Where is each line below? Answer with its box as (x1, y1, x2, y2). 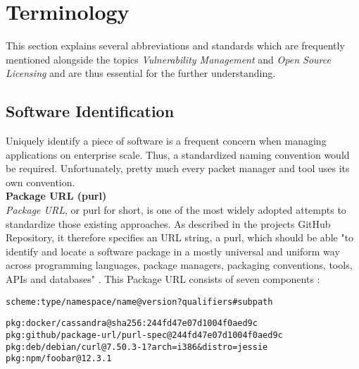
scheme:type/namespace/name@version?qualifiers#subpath (6, 296, 273, 307)
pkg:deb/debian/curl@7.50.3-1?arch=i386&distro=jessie (6, 341, 268, 352)
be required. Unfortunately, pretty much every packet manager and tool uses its (6, 161, 350, 176)
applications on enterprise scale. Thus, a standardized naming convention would (6, 147, 350, 162)
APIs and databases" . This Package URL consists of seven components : (6, 272, 320, 286)
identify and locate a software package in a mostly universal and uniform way (6, 243, 340, 258)
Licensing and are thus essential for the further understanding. (6, 66, 276, 80)
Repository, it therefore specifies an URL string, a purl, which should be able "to (6, 230, 354, 245)
